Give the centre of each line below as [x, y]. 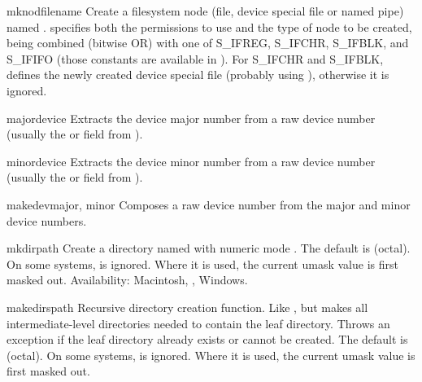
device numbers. [47, 220]
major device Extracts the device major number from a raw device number [191, 118]
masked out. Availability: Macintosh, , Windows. [127, 280]
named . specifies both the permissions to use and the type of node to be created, [209, 26]
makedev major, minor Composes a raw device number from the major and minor [209, 204]
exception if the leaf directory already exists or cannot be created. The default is [207, 339]
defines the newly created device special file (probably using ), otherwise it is [198, 75]
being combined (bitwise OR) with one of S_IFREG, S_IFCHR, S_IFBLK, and [208, 43]
